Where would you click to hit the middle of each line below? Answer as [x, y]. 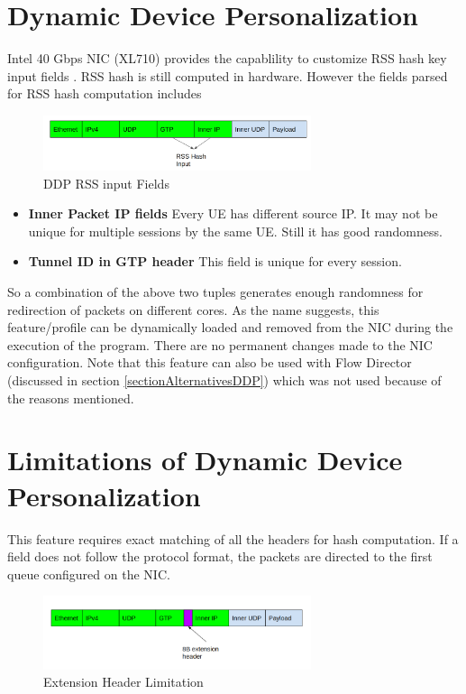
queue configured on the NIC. [89, 574]
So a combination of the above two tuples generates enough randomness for [215, 292]
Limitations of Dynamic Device [205, 460]
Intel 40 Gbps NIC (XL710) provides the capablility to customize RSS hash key [227, 58]
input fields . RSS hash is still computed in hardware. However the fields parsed [228, 75]
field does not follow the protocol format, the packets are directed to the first [220, 556]
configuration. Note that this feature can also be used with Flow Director [210, 362]
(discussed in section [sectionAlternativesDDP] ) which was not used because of [224, 380]
